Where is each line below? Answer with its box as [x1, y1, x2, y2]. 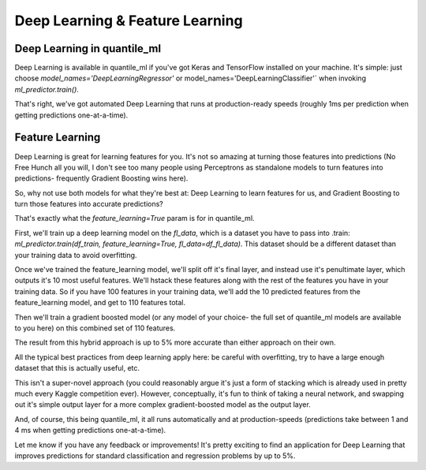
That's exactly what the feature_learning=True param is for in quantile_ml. [14, 214, 256, 223]
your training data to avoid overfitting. [14, 250, 137, 259]
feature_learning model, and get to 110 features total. [14, 298, 186, 308]
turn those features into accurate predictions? [14, 200, 163, 209]
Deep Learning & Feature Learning [14, 12, 244, 29]
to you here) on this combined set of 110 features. [14, 323, 176, 333]
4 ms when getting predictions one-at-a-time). [14, 426, 166, 435]
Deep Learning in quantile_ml [14, 42, 162, 55]
